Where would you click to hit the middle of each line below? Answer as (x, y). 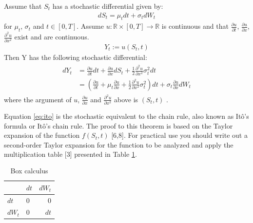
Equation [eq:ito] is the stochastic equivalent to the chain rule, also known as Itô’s (126, 116)
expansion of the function (42, 135)
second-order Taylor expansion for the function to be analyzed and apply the (119, 144)
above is (126, 99)
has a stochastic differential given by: (108, 6)
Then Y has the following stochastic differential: (76, 57)
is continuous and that (195, 26)
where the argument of (38, 99)
